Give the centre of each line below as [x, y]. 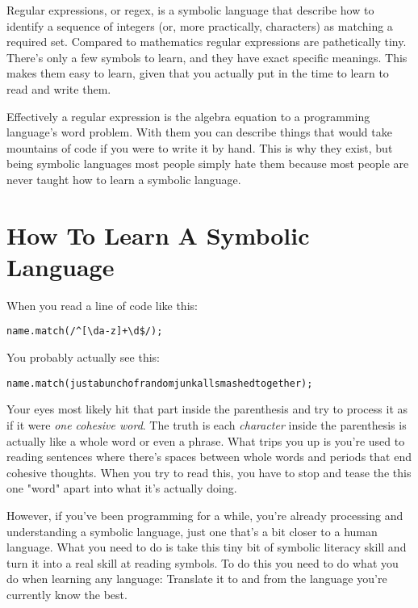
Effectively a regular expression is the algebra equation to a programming [188, 116]
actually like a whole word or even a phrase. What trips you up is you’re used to [206, 440]
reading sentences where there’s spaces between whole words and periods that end [209, 457]
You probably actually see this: [83, 357]
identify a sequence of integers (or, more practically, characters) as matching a [200, 25]
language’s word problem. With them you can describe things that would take [199, 132]
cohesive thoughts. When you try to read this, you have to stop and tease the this [209, 472]
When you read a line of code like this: [102, 305]
